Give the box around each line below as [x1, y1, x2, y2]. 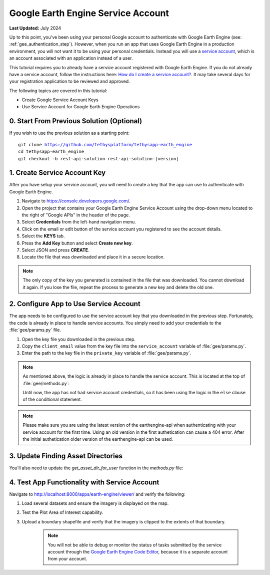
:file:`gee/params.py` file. [9, 327, 61, 333]
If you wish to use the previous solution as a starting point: [9, 130, 130, 136]
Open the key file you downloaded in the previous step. [21, 336, 136, 342]
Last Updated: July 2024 [9, 25, 61, 31]
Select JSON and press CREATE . [21, 247, 89, 253]
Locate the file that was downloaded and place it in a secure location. [21, 254, 165, 260]
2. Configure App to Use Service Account [9, 300, 141, 308]
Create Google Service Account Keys [21, 97, 98, 103]
